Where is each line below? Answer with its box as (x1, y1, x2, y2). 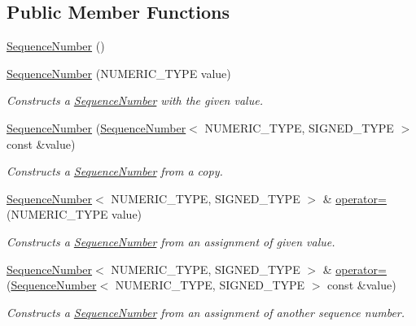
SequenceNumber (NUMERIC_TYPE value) (7, 64, 231, 81)
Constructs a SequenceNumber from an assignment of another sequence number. (7, 303, 405, 320)
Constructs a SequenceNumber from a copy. (7, 163, 223, 180)
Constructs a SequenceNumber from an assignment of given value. (7, 233, 335, 250)
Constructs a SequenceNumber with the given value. (7, 92, 263, 109)
